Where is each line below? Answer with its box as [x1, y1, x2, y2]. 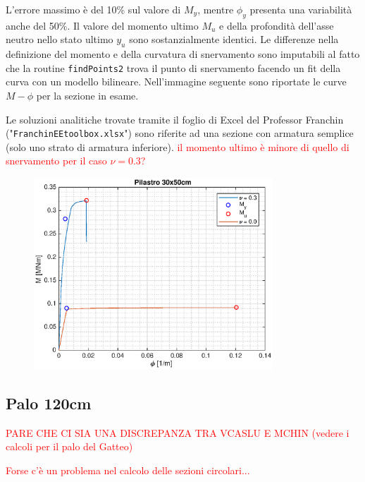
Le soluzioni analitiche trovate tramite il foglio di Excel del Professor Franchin [6, 112, 344, 126]
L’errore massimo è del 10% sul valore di [6, 2, 181, 16]
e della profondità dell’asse [219, 18, 334, 32]
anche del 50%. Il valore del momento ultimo [6, 18, 199, 32]
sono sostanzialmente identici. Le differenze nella [129, 32, 339, 47]
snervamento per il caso [6, 153, 107, 168]
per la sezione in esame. [36, 88, 139, 103]
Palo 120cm [6, 392, 92, 414]
